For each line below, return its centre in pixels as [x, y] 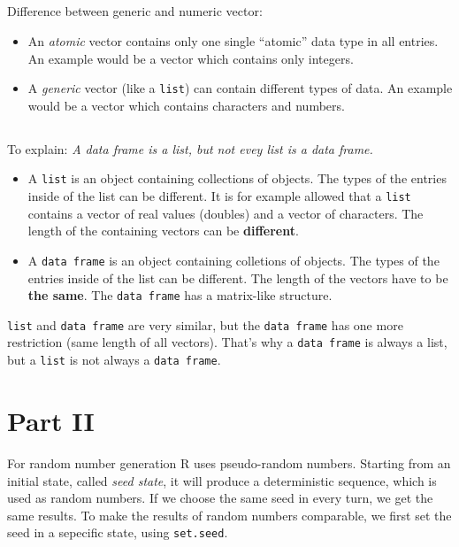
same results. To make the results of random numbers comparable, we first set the [229, 515]
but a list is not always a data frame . [114, 360]
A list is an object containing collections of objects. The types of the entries [237, 178]
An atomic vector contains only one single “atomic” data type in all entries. [233, 40]
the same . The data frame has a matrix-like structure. [180, 295]
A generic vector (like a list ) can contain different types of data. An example [240, 88]
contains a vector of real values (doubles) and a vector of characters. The [226, 213]
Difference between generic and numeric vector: [135, 11]
